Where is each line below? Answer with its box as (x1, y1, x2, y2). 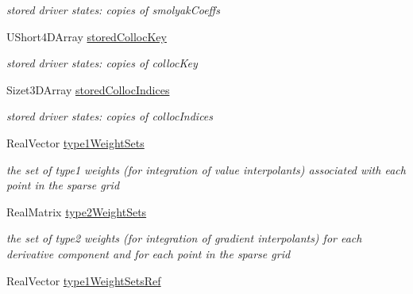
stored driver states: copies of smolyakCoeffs (6, 2, 220, 17)
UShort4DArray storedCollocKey (6, 28, 167, 44)
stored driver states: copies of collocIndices (6, 108, 214, 124)
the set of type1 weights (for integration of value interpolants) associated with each (6, 161, 406, 178)
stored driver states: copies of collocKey (6, 55, 198, 71)
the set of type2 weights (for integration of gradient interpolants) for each (6, 230, 362, 246)
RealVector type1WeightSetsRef (6, 272, 161, 288)
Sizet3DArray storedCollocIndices (6, 81, 170, 97)
